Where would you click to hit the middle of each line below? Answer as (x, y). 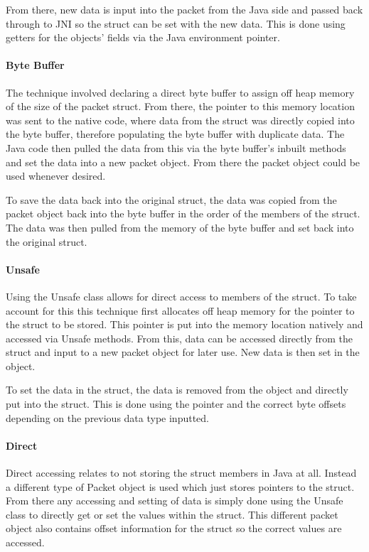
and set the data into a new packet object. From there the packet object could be (183, 162)
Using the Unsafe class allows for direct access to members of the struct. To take (181, 296)
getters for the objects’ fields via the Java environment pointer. (143, 37)
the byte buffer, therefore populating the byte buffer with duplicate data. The (175, 134)
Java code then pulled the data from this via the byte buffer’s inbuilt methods (176, 147)
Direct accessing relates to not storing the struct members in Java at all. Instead (181, 473)
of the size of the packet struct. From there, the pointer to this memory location (180, 106)
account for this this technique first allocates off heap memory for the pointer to (180, 310)
